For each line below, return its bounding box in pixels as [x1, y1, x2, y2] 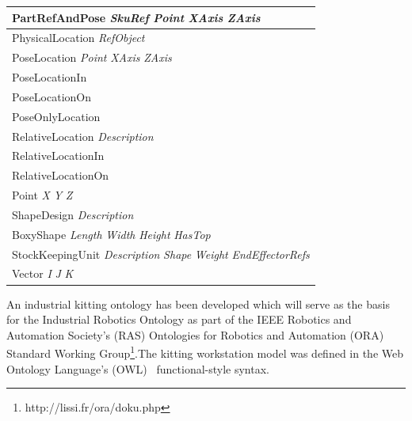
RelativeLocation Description [12, 127, 154, 144]
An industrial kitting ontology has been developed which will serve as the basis [6, 295, 390, 312]
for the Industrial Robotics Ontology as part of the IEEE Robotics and [6, 311, 352, 328]
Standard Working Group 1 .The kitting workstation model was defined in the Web [6, 343, 404, 361]
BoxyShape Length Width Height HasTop [12, 226, 211, 242]
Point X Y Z [12, 187, 73, 203]
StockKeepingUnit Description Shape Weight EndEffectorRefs [12, 245, 310, 262]
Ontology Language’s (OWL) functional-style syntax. [6, 360, 269, 377]
